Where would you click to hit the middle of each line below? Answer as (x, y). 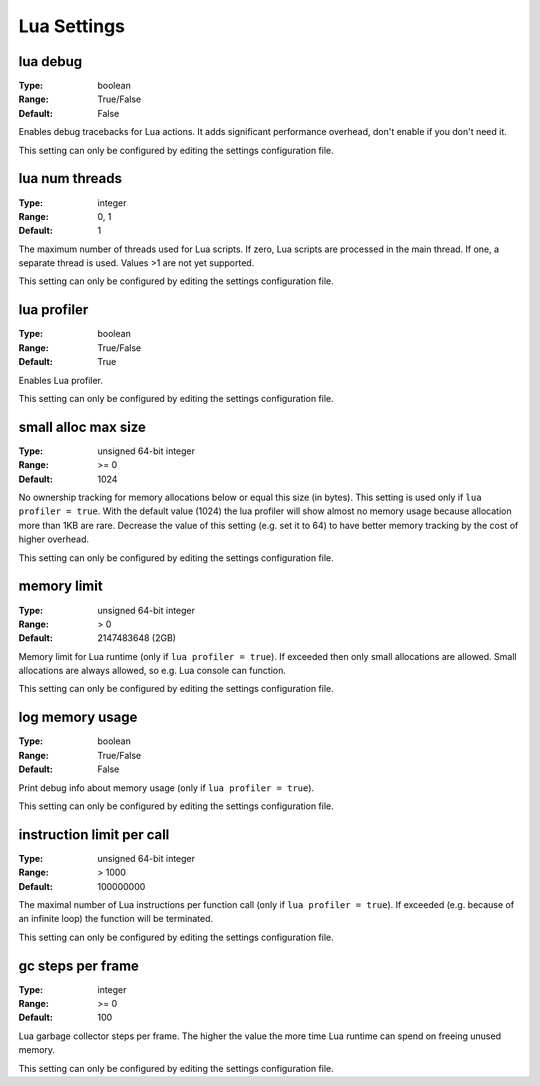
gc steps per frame (79, 965)
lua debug (50, 61)
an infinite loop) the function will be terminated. (116, 919)
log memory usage (78, 717)
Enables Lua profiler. (61, 380)
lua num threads (70, 178)
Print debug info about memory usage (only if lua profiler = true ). (166, 787)
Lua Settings (71, 26)
